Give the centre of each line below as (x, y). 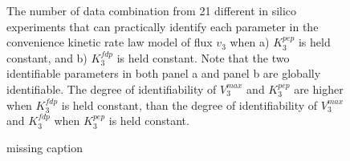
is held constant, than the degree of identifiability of (189, 105)
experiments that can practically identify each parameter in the (163, 26)
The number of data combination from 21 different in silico (152, 10)
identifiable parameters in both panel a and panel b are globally (164, 73)
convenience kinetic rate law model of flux (110, 42)
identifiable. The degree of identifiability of (112, 89)
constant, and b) (47, 57)
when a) (250, 42)
